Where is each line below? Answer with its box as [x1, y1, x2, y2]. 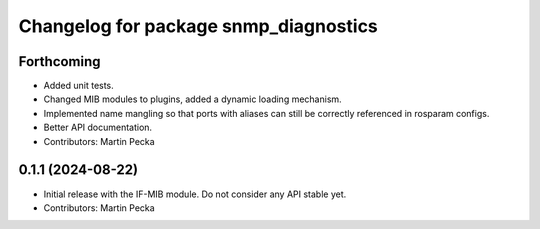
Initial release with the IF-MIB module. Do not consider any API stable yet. [43, 188, 347, 200]
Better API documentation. [43, 121, 153, 134]
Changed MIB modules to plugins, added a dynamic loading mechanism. [43, 93, 342, 105]
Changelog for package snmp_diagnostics [18, 15, 379, 37]
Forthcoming [18, 53, 101, 70]
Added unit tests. [43, 80, 114, 92]
